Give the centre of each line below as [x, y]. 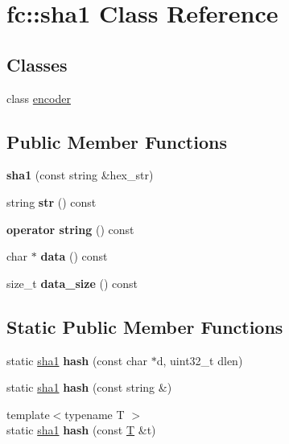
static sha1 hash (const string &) [89, 387]
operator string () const [70, 229]
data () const [74, 256]
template [28, 414]
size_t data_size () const [72, 283]
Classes [37, 64]
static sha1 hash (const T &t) [81, 430]
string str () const [52, 201]
